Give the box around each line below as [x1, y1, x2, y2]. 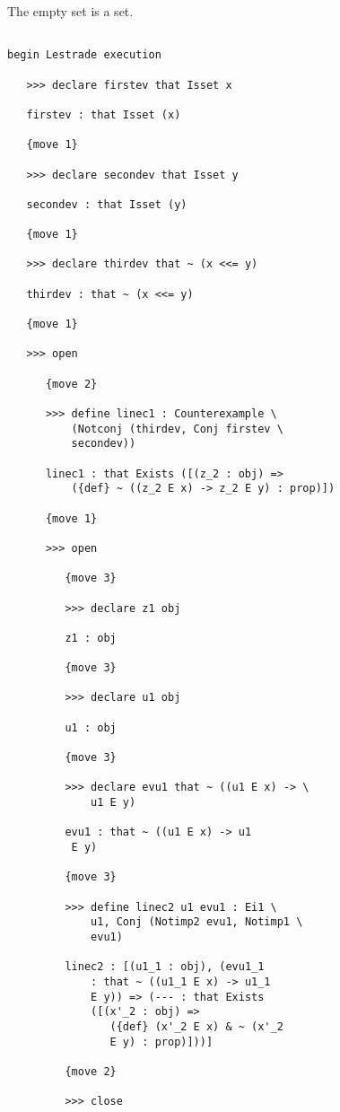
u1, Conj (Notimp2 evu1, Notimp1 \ [91, 915, 303, 929]
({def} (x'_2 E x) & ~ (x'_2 [109, 1020, 283, 1033]
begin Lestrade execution [7, 48, 161, 62]
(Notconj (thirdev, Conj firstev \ [71, 422, 283, 435]
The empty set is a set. [7, 2, 134, 20]
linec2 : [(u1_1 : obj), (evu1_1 [65, 960, 265, 974]
